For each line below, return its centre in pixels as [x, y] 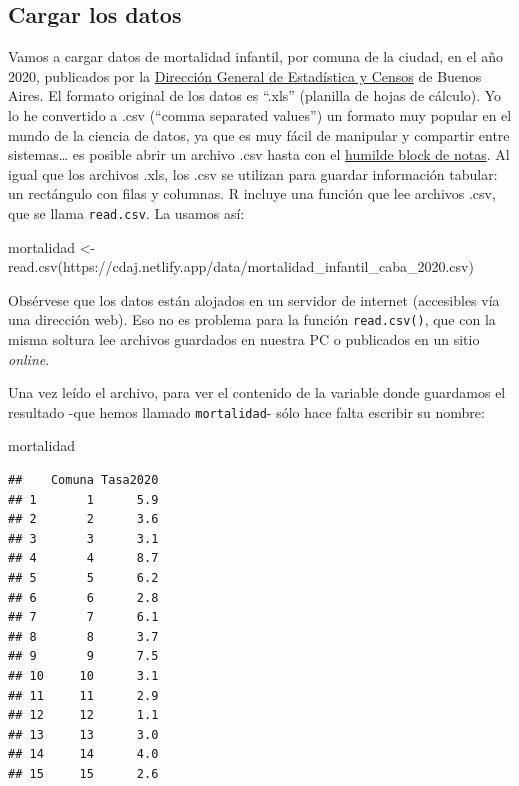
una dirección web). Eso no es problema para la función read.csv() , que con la [252, 319]
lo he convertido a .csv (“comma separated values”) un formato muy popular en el [260, 114]
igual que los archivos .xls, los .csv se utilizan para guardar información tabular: [253, 173]
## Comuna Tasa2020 [83, 480]
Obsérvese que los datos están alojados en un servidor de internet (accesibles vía [254, 299]
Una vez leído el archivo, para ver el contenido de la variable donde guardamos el [257, 392]
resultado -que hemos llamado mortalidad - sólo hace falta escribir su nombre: [246, 411]
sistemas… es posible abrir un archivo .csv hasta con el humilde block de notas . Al [259, 154]
